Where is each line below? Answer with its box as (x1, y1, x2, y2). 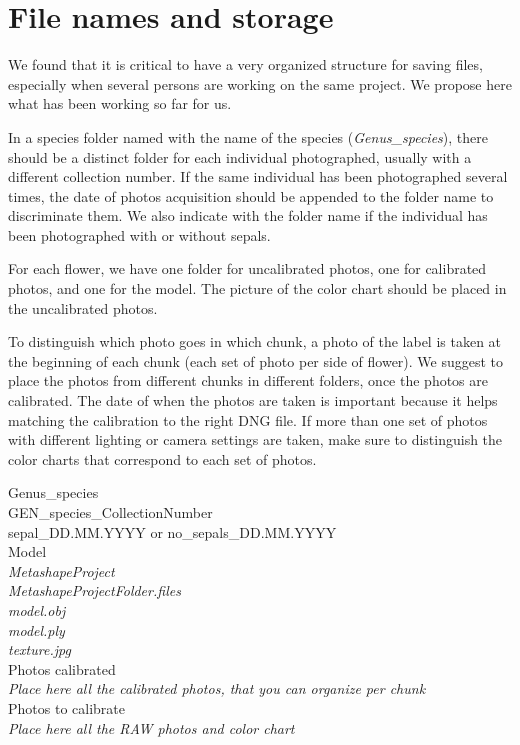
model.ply (8, 619, 65, 640)
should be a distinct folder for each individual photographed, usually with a (8, 146, 472, 167)
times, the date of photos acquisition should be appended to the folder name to (8, 185, 494, 206)
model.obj (8, 599, 66, 620)
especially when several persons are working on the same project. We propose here (8, 73, 512, 94)
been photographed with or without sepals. (8, 224, 271, 245)
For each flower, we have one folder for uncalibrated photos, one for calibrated (8, 258, 487, 279)
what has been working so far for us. (8, 93, 232, 114)
